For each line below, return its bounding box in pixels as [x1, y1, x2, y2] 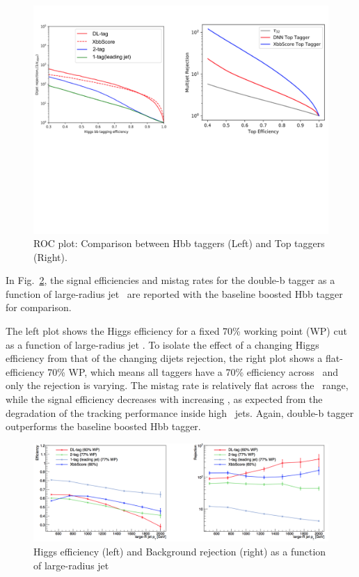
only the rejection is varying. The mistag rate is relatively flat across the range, [6, 378, 349, 393]
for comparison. [6, 300, 72, 315]
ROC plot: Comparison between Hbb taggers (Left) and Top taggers [33, 236, 325, 251]
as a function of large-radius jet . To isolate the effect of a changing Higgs [6, 337, 319, 351]
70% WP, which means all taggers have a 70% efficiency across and [47, 364, 339, 379]
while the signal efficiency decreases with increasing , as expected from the [6, 392, 323, 406]
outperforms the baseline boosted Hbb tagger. [6, 419, 201, 434]
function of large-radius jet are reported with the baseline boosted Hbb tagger [6, 286, 343, 301]
